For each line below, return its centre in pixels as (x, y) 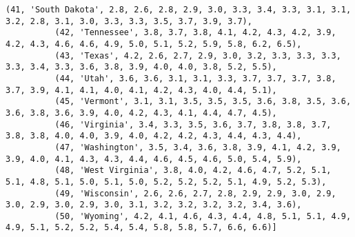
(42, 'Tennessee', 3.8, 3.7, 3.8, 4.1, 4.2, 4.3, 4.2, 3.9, (195, 33)
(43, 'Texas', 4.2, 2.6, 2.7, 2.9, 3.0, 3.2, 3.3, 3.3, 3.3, (198, 55)
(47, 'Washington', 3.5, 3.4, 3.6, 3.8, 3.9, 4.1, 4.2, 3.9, (198, 147)
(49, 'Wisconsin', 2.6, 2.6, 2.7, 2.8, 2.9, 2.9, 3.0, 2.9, (195, 193)
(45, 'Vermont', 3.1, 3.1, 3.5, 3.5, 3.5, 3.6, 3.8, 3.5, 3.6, (203, 102)
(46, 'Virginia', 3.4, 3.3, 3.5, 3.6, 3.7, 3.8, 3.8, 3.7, (193, 124)
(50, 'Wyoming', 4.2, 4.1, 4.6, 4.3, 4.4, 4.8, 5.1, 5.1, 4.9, (203, 216)
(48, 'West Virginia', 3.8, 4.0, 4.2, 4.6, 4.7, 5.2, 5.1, (193, 171)
